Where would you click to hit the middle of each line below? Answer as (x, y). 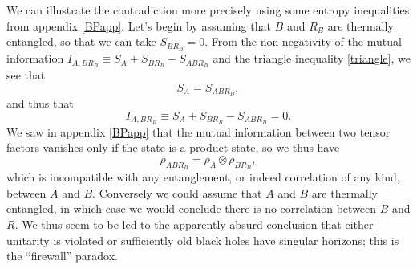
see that (26, 74)
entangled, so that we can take (81, 41)
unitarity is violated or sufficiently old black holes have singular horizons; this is (203, 240)
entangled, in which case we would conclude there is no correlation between (192, 208)
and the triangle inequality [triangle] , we (312, 58)
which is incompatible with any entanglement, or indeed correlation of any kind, (203, 177)
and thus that (40, 103)
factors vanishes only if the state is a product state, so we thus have (173, 147)
